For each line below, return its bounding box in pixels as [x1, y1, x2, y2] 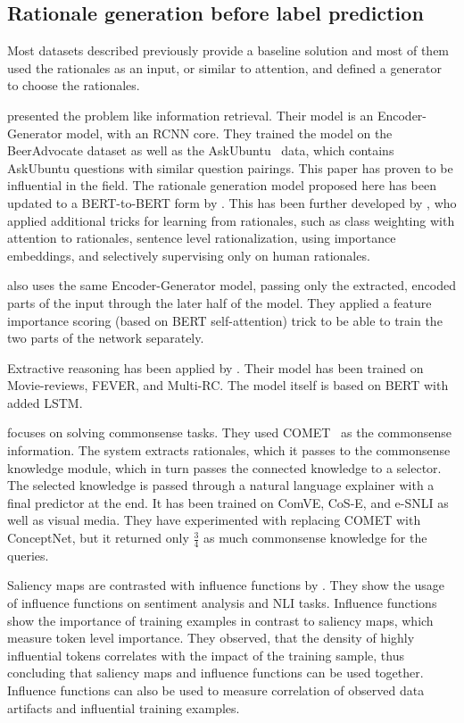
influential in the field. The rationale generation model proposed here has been [7, 176, 437, 195]
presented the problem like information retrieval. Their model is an [7, 105, 374, 124]
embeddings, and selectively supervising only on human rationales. [7, 245, 370, 264]
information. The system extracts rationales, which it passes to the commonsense [7, 441, 451, 460]
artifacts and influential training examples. [7, 698, 240, 717]
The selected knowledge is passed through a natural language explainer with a [7, 476, 435, 494]
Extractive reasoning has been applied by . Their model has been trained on [7, 358, 424, 377]
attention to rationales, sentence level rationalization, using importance [7, 229, 396, 247]
